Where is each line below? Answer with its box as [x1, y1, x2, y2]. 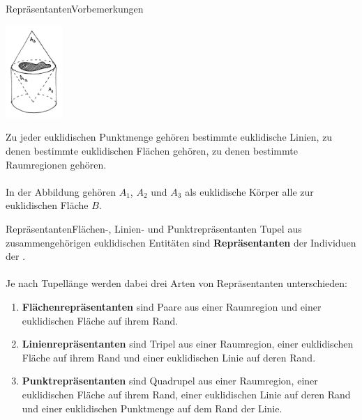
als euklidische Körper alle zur [185, 184, 314, 199]
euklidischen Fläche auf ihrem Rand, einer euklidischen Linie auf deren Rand [22, 387, 351, 401]
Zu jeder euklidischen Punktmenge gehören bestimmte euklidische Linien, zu [6, 130, 333, 144]
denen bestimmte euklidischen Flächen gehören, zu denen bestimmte [6, 143, 298, 158]
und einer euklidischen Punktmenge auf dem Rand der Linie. [22, 400, 282, 415]
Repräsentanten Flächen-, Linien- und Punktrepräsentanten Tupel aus [6, 221, 302, 236]
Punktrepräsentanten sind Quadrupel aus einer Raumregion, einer [22, 373, 318, 388]
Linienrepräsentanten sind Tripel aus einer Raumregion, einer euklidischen [22, 336, 354, 351]
